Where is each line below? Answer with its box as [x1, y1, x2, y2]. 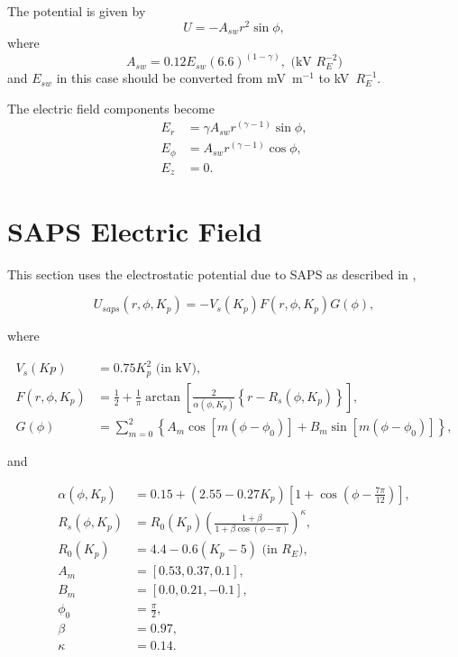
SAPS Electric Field [7, 212, 262, 249]
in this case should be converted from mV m [56, 68, 303, 87]
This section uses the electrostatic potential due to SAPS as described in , [7, 264, 417, 283]
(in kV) [155, 362, 197, 376]
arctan [145, 390, 181, 404]
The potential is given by [7, 2, 146, 20]
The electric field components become [7, 98, 215, 117]
